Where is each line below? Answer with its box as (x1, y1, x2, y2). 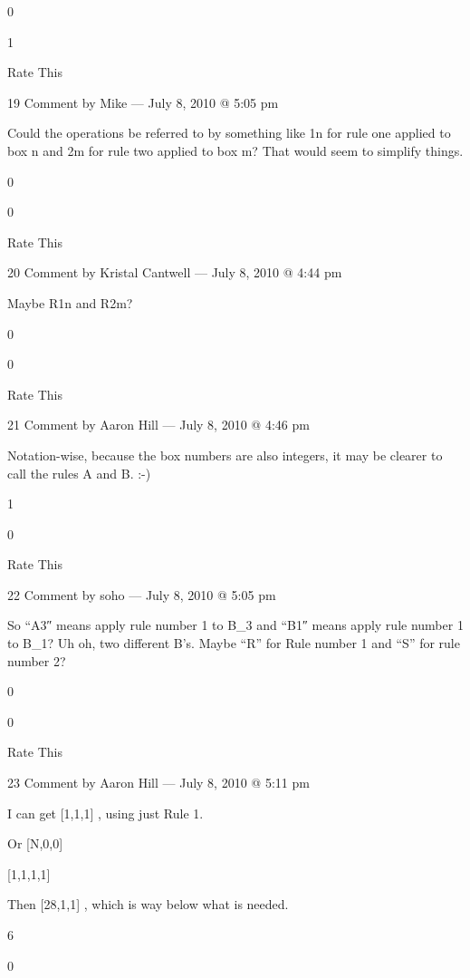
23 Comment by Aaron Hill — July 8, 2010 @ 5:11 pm (7, 773, 310, 792)
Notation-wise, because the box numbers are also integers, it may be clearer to (7, 445, 443, 464)
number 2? (7, 651, 66, 670)
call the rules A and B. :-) (7, 463, 151, 482)
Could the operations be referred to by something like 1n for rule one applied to (7, 123, 451, 142)
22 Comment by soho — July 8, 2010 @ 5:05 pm (7, 585, 276, 604)
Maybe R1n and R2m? (7, 293, 133, 312)
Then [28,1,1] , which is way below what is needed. (7, 895, 289, 914)
